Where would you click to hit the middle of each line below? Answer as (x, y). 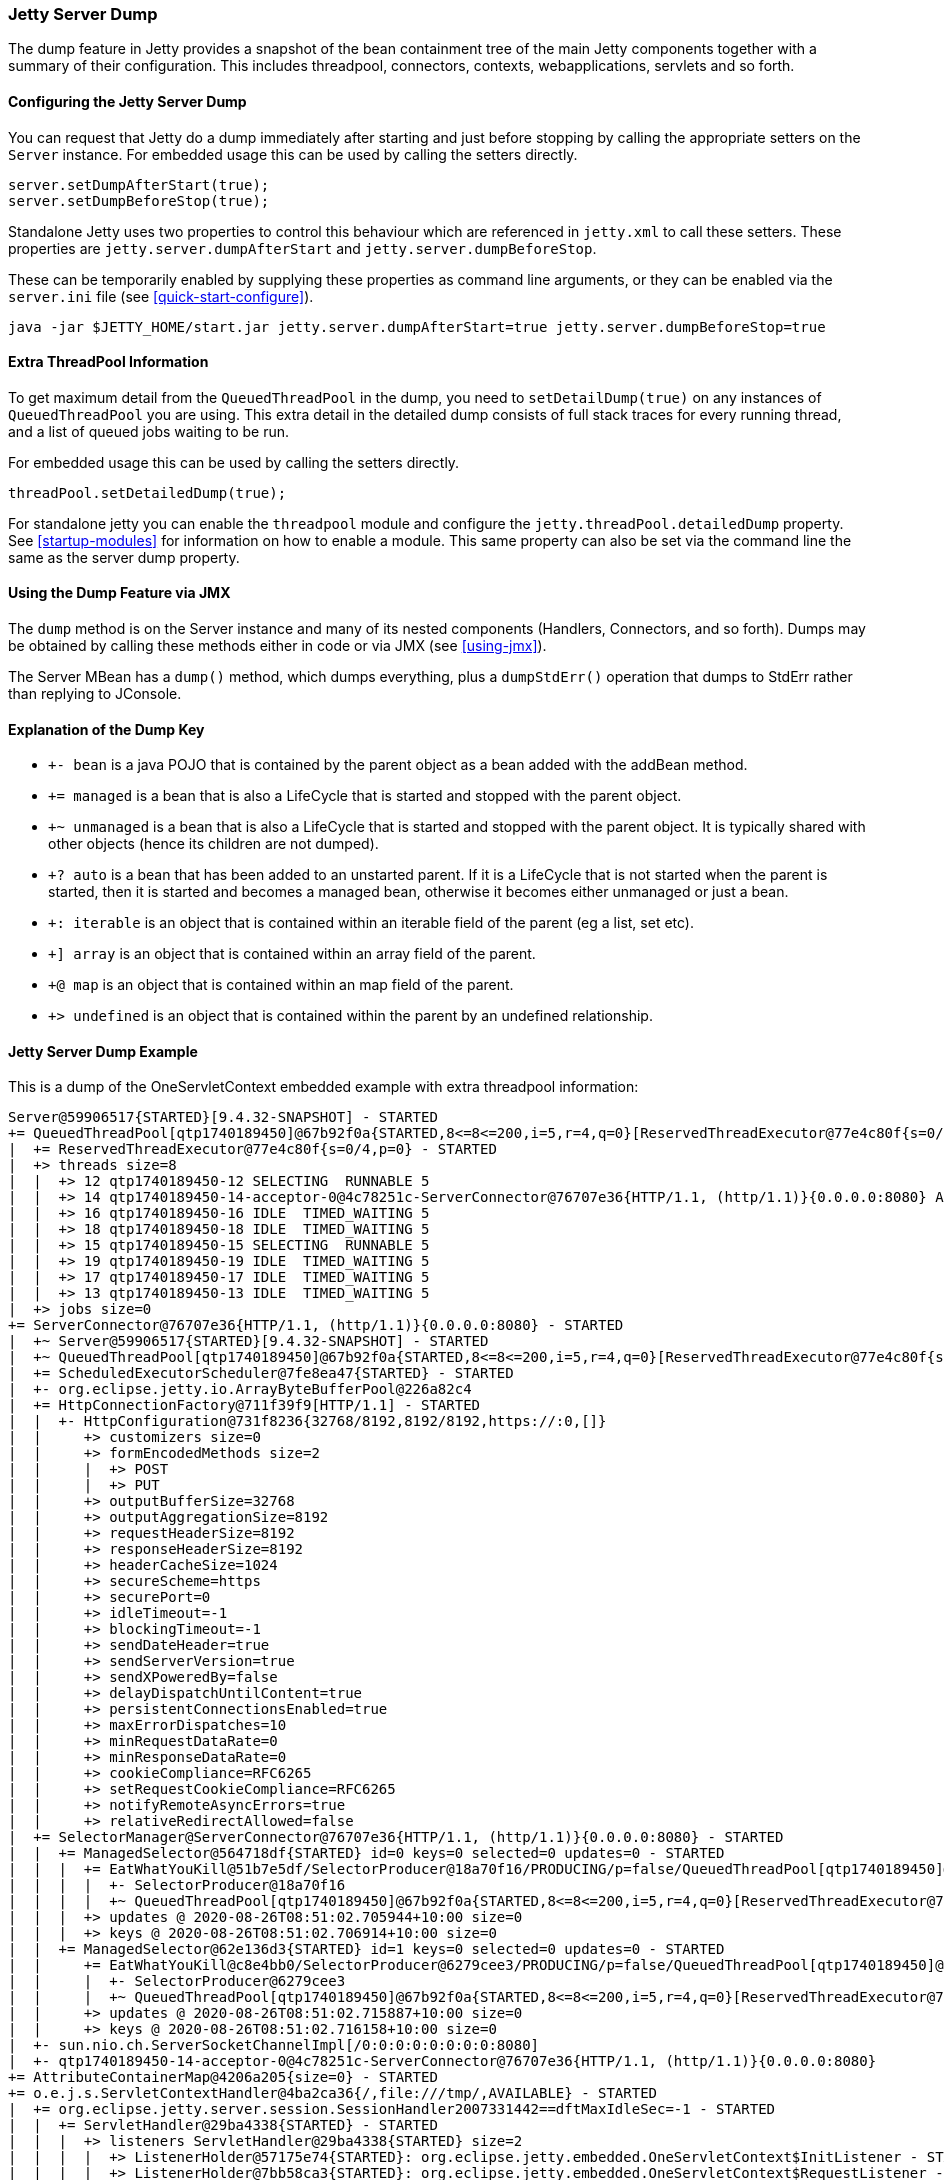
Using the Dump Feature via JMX (119, 593)
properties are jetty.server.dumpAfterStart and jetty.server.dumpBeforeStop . (302, 248)
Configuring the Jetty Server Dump (127, 101)
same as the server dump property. (124, 557)
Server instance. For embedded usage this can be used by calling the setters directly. (293, 154)
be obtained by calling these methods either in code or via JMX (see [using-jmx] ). (277, 646)
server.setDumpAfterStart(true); (139, 184)
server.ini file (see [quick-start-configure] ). (161, 296)
